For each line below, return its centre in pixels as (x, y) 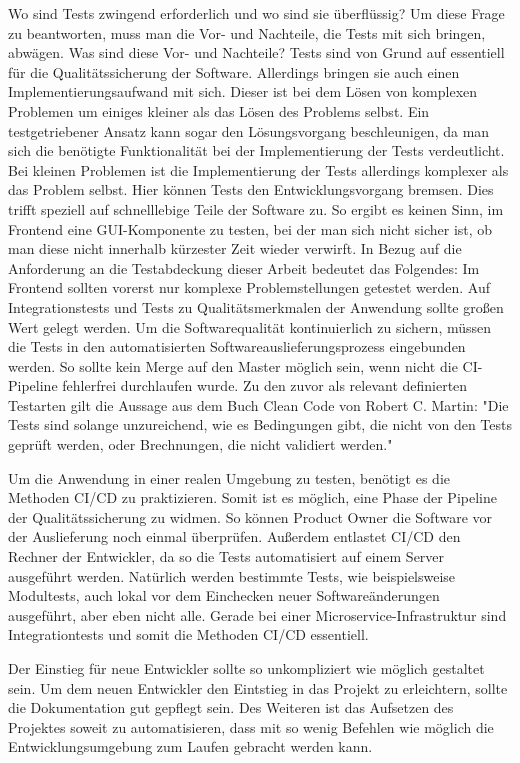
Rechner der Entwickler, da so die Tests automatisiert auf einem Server (226, 556)
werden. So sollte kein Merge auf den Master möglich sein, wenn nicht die (233, 365)
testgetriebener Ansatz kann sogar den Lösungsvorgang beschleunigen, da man (249, 130)
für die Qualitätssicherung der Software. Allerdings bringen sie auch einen (234, 71)
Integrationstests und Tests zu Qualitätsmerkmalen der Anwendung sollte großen (256, 306)
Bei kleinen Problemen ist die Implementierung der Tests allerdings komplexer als (258, 169)
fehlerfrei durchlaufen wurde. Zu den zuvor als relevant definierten (265, 385)
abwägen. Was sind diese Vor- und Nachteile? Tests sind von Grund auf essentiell (256, 52)
